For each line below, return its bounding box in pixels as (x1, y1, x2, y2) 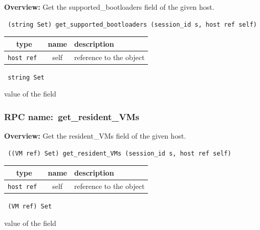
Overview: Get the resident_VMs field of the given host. (4, 130, 186, 141)
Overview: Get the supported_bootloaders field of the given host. (4, 2, 214, 12)
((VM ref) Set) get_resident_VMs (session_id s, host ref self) (8, 149, 231, 157)
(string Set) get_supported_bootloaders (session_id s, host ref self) (8, 21, 257, 28)
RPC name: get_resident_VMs (4, 110, 139, 123)
